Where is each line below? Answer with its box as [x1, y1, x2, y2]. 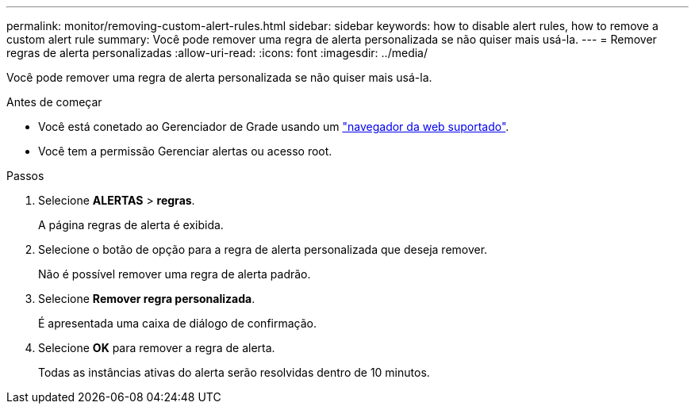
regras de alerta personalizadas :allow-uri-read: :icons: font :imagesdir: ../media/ [6, 46, 428, 59]
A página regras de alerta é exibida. [38, 218, 224, 232]
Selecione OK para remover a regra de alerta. [38, 341, 275, 354]
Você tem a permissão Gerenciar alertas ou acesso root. [38, 144, 332, 158]
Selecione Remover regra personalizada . [38, 292, 255, 305]
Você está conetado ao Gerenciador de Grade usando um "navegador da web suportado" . [38, 120, 509, 133]
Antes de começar [6, 95, 102, 109]
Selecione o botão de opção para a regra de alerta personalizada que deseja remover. [38, 243, 488, 256]
